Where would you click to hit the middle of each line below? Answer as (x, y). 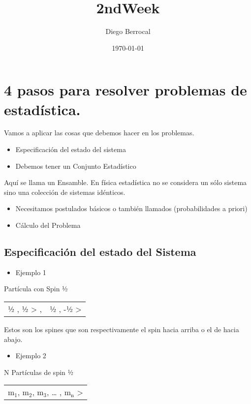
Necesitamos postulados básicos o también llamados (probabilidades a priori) (131, 208)
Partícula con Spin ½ (36, 289)
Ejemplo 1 (31, 272)
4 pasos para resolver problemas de (125, 90)
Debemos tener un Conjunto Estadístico (76, 166)
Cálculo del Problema (48, 225)
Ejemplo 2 (31, 356)
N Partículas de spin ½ (39, 372)
